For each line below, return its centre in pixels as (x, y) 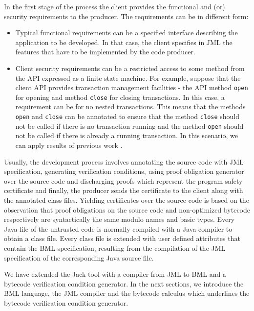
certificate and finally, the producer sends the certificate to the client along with (124, 190)
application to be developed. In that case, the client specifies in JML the (124, 42)
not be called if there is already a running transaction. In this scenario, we (127, 135)
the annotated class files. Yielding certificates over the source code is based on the (127, 200)
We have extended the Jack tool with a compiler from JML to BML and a (115, 274)
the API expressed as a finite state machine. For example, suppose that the (128, 78)
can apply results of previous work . (69, 145)
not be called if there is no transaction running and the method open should (129, 126)
